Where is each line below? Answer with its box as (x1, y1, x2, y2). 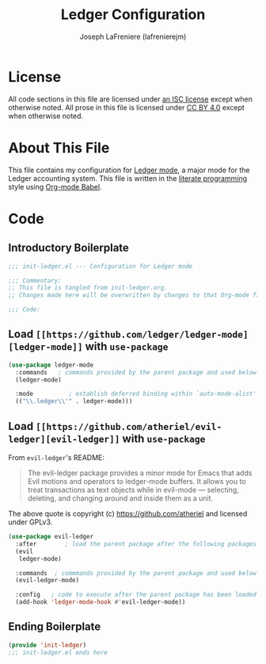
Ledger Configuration (60, 6, 206, 24)
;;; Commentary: (8, 276, 62, 285)
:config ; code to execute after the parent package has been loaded (15, 591, 257, 599)
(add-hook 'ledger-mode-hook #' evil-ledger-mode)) (15, 598, 186, 606)
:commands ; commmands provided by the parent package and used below (15, 569, 257, 577)
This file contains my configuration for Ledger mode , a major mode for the (8, 165, 250, 175)
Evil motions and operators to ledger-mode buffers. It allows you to (27, 477, 247, 486)
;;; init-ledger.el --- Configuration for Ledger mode (8, 262, 193, 271)
